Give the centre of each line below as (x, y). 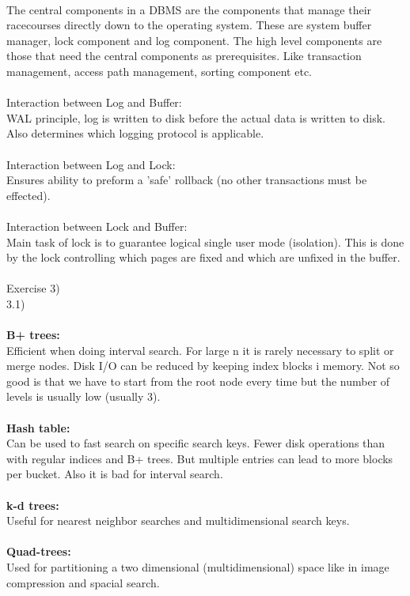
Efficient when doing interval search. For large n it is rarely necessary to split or (200, 350)
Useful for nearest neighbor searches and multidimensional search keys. (178, 521)
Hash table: (38, 427)
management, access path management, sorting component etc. (159, 71)
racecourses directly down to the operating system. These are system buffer (189, 25)
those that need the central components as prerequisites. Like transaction (184, 56)
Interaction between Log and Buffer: (94, 102)
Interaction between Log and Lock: (91, 164)
